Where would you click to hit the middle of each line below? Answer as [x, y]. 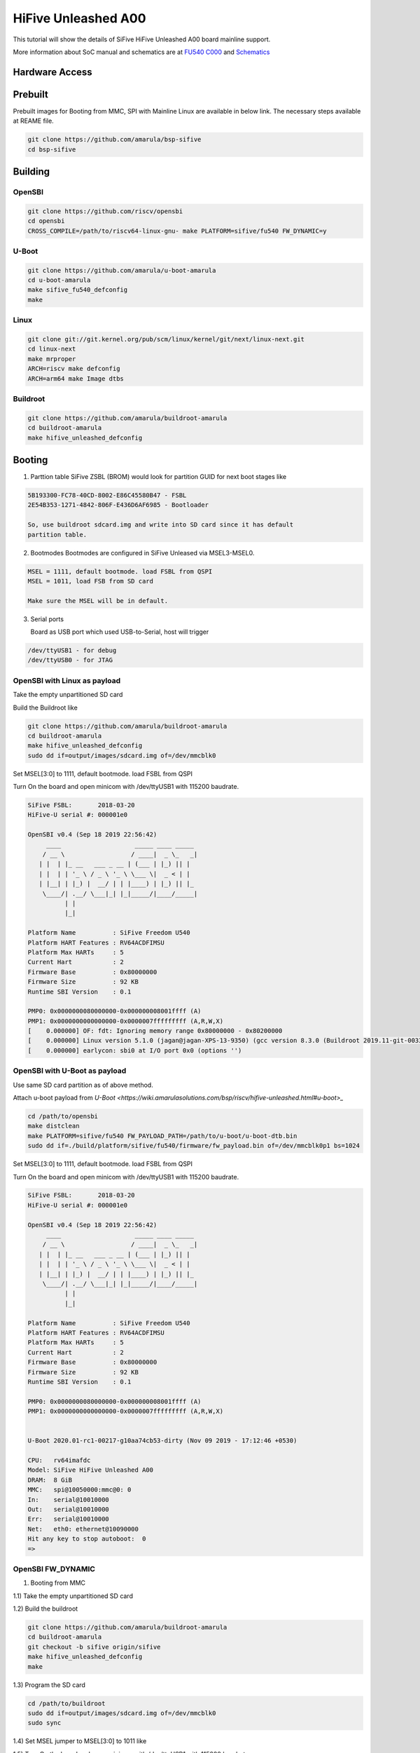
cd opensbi [46, 221]
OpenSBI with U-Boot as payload [70, 1071]
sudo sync [44, 1723]
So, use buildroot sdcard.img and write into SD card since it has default [161, 525]
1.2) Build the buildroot [45, 1609]
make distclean [54, 1126]
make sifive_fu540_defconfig [78, 290]
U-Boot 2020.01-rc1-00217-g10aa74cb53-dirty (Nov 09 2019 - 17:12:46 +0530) [162, 1441]
